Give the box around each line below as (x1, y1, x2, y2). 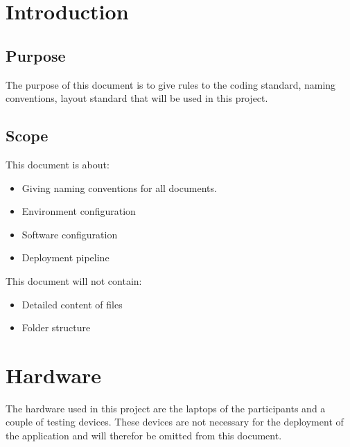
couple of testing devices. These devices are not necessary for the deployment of (6, 414, 344, 429)
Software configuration (21, 227, 118, 241)
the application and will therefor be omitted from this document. (6, 428, 282, 443)
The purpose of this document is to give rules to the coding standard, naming (6, 77, 336, 91)
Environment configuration (21, 204, 136, 218)
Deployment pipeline (21, 250, 110, 265)
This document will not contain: (6, 273, 142, 288)
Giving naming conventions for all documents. (21, 180, 217, 195)
